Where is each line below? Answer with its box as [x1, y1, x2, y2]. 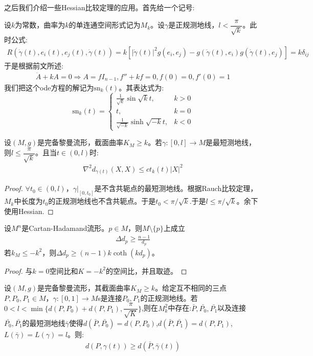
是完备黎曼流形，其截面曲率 [37, 282, 130, 293]
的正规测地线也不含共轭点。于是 [48, 196, 156, 206]
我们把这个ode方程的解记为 [4, 82, 94, 92]
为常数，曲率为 [15, 19, 65, 30]
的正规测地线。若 [140, 292, 198, 303]
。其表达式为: [119, 82, 164, 92]
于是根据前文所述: [4, 60, 63, 70]
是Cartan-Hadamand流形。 [21, 223, 109, 233]
